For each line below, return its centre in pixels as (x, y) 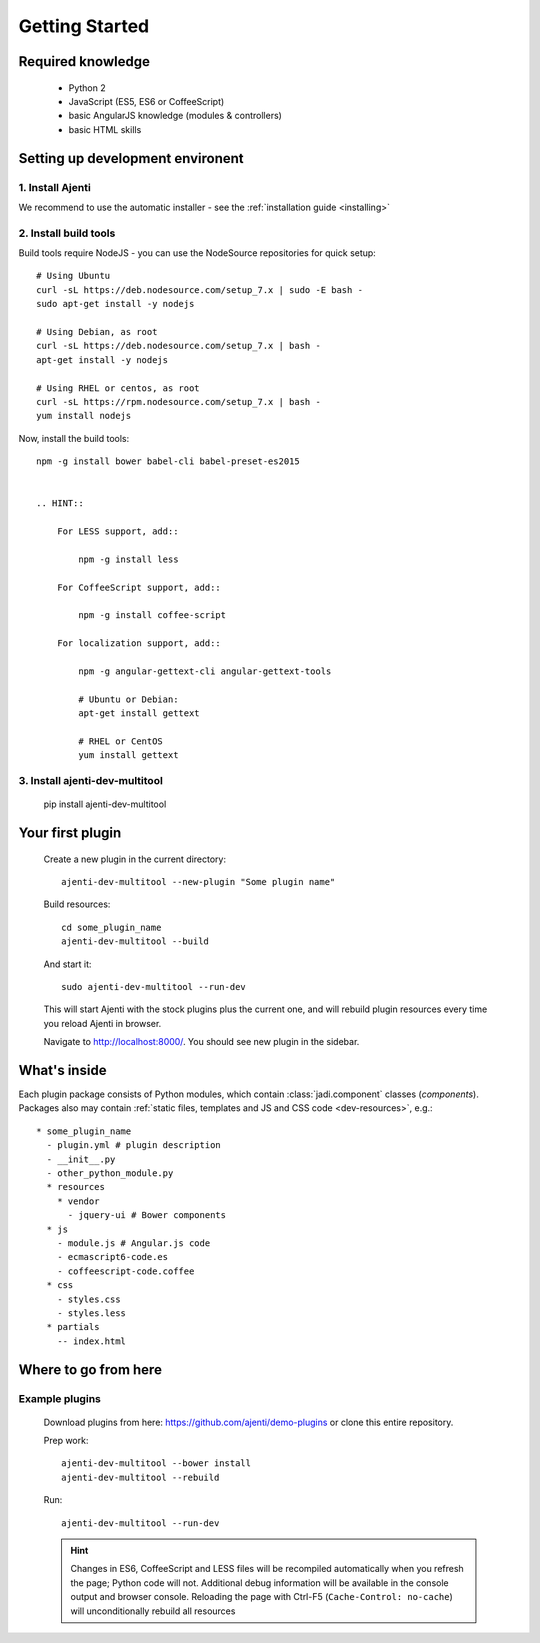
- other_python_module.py (110, 1173)
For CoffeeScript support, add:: (139, 587)
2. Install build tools (67, 233)
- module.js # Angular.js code (133, 1243)
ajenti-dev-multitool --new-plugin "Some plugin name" (198, 882)
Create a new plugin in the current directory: (135, 859)
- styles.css (88, 1299)
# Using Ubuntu (73, 276)
